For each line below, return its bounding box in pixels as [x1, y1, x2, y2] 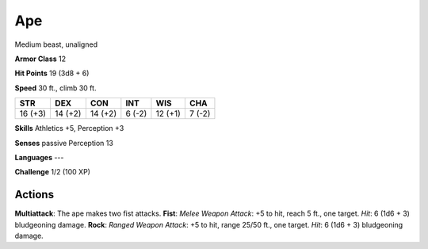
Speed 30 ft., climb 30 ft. [14, 83, 97, 93]
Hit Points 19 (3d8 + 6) [14, 68, 90, 79]
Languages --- [14, 152, 64, 162]
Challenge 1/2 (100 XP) [14, 167, 91, 177]
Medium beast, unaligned [14, 40, 98, 49]
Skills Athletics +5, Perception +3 [14, 124, 124, 133]
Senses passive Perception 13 [14, 138, 114, 147]
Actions [14, 188, 55, 201]
